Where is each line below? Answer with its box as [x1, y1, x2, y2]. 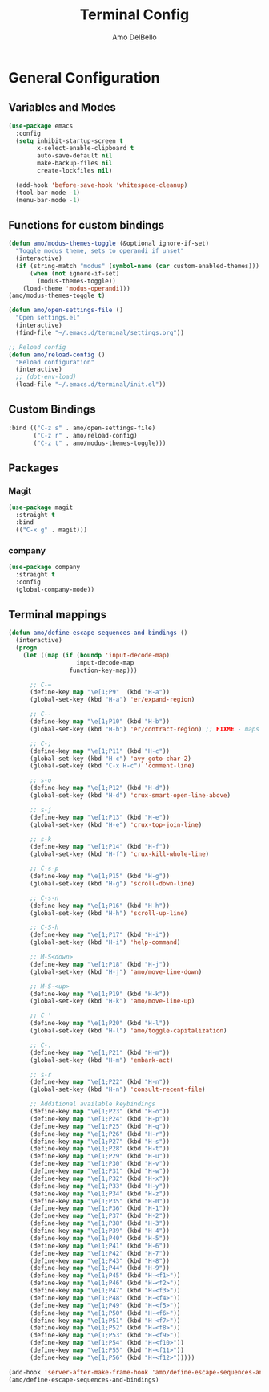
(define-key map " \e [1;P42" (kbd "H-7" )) [29, 1249, 171, 1257]
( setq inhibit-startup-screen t [15, 136, 124, 145]
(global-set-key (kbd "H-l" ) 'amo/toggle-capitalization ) [29, 1027, 227, 1035]
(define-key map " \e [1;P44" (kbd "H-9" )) [29, 1264, 171, 1272]
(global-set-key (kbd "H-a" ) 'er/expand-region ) [29, 696, 195, 704]
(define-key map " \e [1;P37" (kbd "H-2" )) [29, 1212, 171, 1220]
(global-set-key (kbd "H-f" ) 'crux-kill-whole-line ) [29, 850, 210, 858]
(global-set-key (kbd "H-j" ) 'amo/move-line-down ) [29, 967, 203, 976]
